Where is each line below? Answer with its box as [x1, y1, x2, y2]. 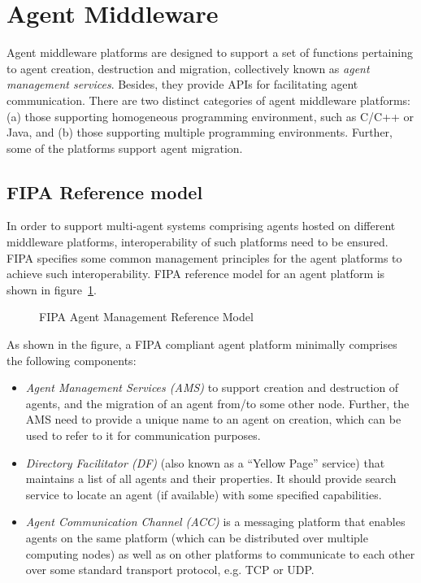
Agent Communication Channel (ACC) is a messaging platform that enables [25, 513, 406, 530]
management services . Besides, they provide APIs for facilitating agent [7, 76, 358, 93]
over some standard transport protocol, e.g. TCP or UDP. [25, 561, 315, 578]
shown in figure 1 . [7, 281, 97, 298]
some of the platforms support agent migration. [7, 139, 243, 156]
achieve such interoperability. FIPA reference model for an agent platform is [7, 265, 385, 282]
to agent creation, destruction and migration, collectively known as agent [7, 59, 370, 76]
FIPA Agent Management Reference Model [39, 308, 254, 325]
